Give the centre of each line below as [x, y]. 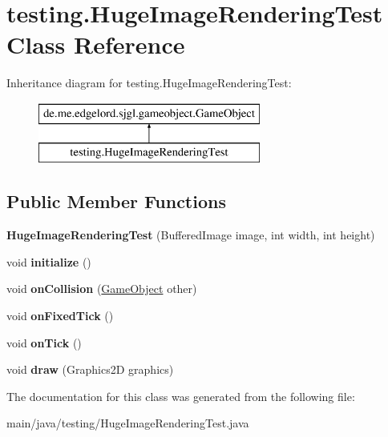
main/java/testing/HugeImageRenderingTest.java [128, 423]
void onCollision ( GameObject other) [102, 289]
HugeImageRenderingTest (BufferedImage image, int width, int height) [191, 235]
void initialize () [49, 261]
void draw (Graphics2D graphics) [90, 369]
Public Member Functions [116, 201]
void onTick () [44, 342]
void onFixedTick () [60, 316]
